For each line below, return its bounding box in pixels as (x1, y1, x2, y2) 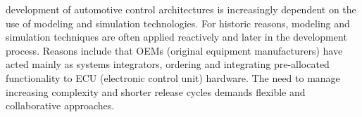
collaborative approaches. (6, 98, 115, 113)
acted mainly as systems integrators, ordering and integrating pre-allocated (6, 57, 330, 71)
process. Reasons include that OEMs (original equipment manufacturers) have (6, 43, 343, 57)
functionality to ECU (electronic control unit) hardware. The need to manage (6, 70, 340, 85)
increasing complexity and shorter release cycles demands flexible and (6, 84, 306, 99)
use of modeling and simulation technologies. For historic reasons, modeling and (6, 15, 350, 30)
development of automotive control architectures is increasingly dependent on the (6, 2, 356, 16)
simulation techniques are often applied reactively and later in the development (6, 29, 347, 44)
